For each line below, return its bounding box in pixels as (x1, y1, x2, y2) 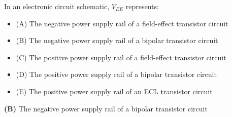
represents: (125, 1, 159, 11)
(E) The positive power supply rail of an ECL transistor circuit (16, 86, 213, 96)
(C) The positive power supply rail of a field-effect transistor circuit (16, 52, 226, 62)
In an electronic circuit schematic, (4, 1, 110, 11)
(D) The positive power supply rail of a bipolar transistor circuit (16, 69, 217, 80)
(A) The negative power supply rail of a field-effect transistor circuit (16, 18, 228, 28)
